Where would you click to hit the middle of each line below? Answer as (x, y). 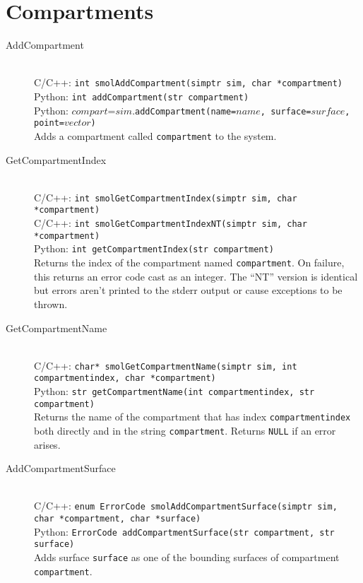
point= (49, 123)
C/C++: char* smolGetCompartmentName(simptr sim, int (166, 365)
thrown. (51, 304)
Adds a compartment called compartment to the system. (155, 135)
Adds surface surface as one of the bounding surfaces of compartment (187, 557)
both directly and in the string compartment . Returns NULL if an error (185, 430)
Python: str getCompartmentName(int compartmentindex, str (174, 391)
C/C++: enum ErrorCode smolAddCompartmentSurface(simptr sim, (186, 506)
